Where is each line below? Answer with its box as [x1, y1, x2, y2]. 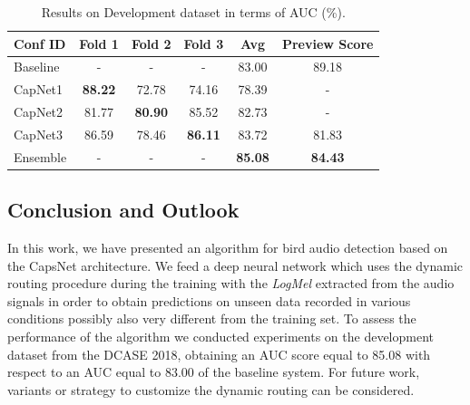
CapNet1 [14, 80, 64, 99]
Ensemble [14, 147, 67, 166]
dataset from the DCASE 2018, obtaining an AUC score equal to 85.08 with [7, 344, 431, 363]
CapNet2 [14, 102, 64, 121]
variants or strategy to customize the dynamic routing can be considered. [7, 380, 415, 399]
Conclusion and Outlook [7, 196, 240, 224]
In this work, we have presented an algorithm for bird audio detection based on [7, 238, 448, 257]
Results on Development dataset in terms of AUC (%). [41, 3, 346, 21]
